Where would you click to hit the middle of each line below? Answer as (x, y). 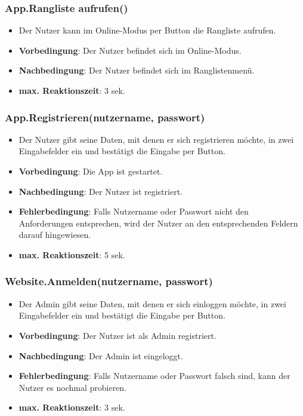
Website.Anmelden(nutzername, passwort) (109, 281)
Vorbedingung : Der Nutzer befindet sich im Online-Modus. (130, 50)
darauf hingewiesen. (55, 235)
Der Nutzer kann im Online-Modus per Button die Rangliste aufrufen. (147, 30)
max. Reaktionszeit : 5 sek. (72, 254)
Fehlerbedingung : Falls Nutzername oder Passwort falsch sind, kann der (154, 376)
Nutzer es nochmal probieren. (73, 387)
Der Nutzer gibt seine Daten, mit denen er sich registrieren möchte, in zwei (156, 139)
